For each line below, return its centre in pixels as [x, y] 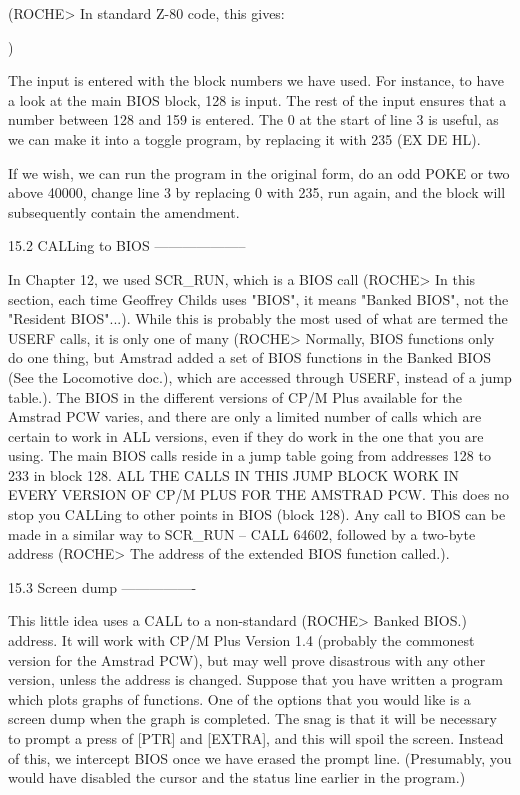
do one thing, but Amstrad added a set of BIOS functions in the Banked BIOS [250, 357]
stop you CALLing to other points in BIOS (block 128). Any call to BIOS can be [257, 514]
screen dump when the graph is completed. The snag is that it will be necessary [252, 718]
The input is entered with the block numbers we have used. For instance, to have [256, 80]
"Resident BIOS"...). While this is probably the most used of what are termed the [258, 318]
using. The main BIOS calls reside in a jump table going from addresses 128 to [249, 455]
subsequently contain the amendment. [124, 211]
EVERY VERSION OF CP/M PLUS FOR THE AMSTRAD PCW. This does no [258, 494]
